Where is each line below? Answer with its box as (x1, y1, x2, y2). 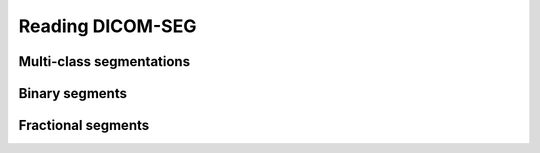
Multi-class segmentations (18, 53, 190, 70)
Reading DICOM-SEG (18, 15, 197, 37)
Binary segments (18, 85, 127, 102)
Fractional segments (18, 117, 150, 134)
